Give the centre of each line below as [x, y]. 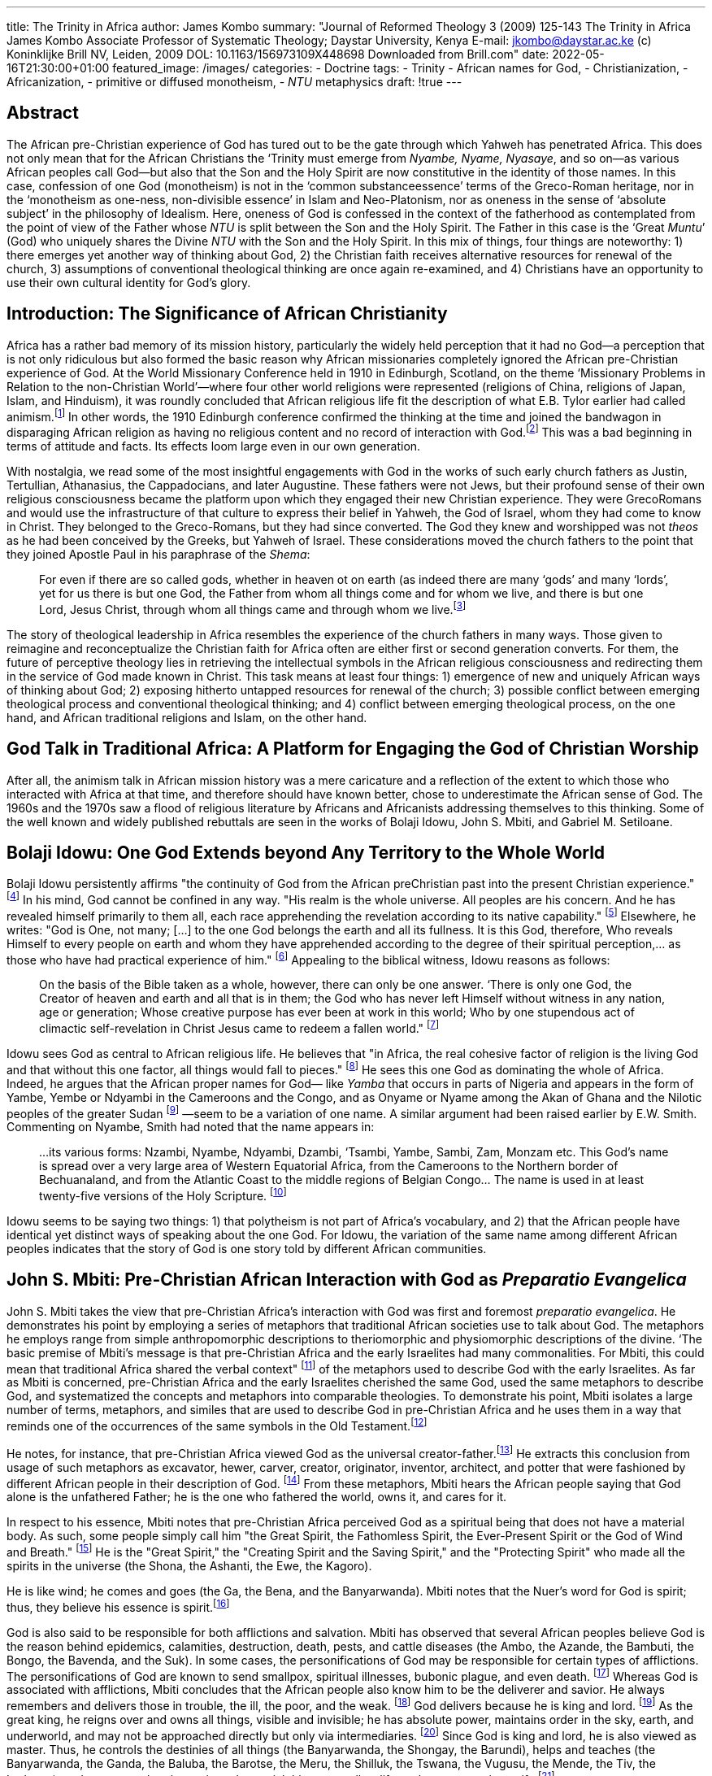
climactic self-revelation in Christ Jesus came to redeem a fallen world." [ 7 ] [239, 1027]
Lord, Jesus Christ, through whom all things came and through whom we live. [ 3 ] [253, 608]
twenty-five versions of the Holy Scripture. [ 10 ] [163, 1195]
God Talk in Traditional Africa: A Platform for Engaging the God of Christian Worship [353, 749]
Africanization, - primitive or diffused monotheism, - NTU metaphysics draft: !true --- [234, 82]
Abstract [43, 113]
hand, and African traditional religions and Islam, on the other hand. [187, 717]
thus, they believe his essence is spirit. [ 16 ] [118, 1606]
